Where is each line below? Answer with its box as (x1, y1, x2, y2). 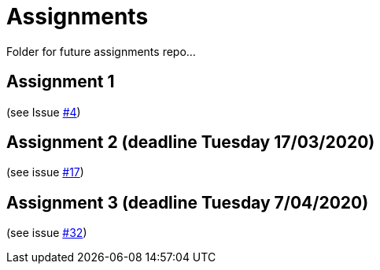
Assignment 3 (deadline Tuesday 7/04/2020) (6, 192, 369, 213)
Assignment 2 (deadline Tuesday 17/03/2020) (6, 132, 375, 153)
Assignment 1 (6, 72, 115, 92)
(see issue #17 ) (6, 165, 84, 179)
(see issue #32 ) (6, 226, 87, 240)
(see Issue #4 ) (6, 105, 81, 119)
